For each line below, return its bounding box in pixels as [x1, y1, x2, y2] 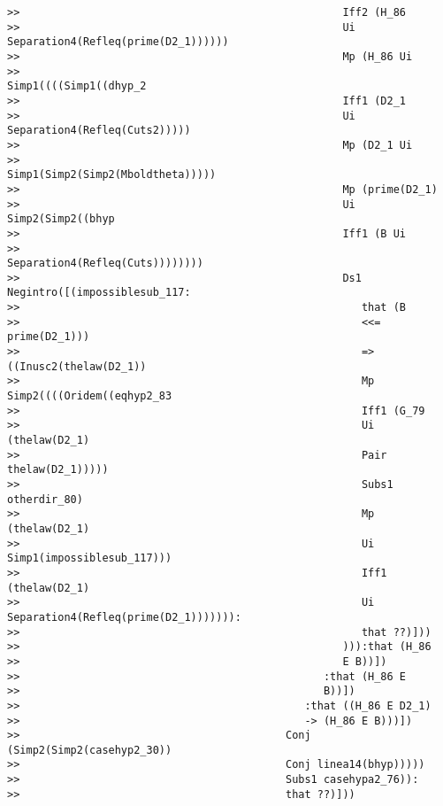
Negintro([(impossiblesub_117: [7, 286, 191, 299]
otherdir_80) [7, 492, 83, 506]
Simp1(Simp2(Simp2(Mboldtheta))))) [7, 168, 217, 182]
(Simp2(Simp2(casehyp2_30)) [7, 743, 172, 756]
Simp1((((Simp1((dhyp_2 [7, 80, 147, 93]
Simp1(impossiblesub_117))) [7, 552, 172, 565]
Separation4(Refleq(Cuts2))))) [7, 124, 191, 137]
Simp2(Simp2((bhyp [7, 213, 115, 226]
